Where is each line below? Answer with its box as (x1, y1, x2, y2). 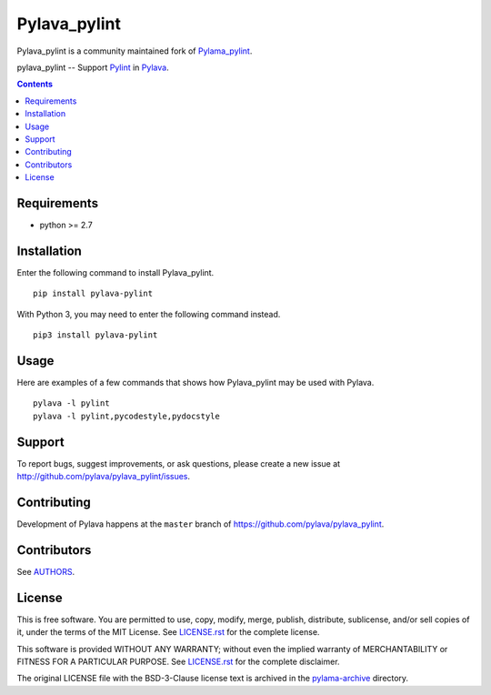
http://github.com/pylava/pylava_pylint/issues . (16, 471, 191, 482)
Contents (16, 78, 54, 90)
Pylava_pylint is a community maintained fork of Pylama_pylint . (16, 45, 253, 56)
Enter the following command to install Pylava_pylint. (16, 267, 215, 277)
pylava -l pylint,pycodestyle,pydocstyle (33, 410, 220, 421)
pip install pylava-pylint (33, 288, 154, 299)
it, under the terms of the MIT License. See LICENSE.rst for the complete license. (16, 627, 320, 638)
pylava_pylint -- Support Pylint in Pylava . (16, 62, 169, 73)
